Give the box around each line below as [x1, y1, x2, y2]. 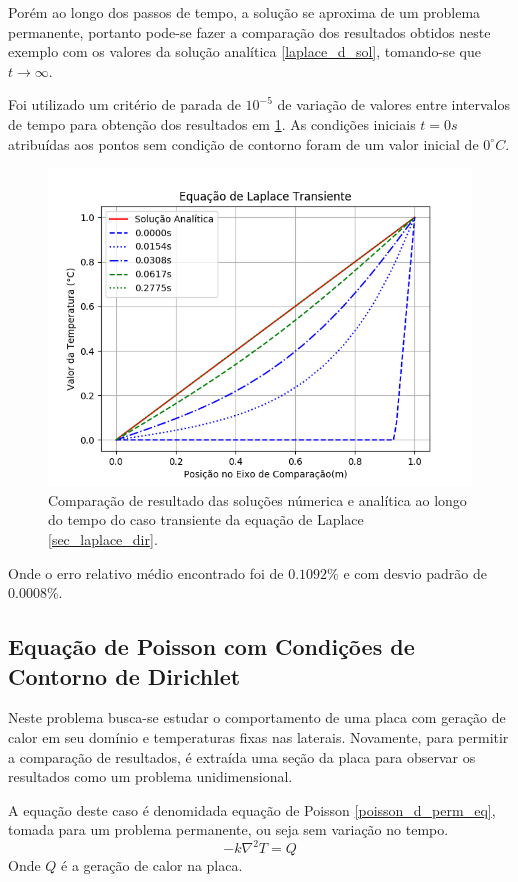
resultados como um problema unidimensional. [8, 766, 293, 787]
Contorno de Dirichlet [8, 660, 241, 691]
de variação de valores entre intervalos [277, 94, 510, 115]
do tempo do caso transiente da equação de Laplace [48, 509, 364, 530]
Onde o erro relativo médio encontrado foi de [8, 562, 284, 583]
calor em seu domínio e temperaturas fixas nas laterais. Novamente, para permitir [8, 726, 509, 747]
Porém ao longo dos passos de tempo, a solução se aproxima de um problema [8, 2, 481, 22]
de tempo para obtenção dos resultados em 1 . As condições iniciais [8, 113, 416, 134]
